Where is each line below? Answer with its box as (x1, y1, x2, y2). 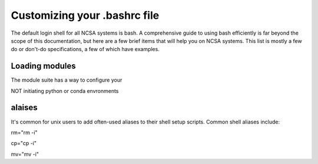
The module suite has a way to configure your (11, 76, 122, 83)
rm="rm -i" (11, 129, 38, 136)
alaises (11, 103, 38, 113)
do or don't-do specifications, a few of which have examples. (11, 46, 160, 53)
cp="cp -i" (11, 140, 37, 147)
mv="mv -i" (11, 150, 39, 158)
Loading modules (11, 61, 76, 71)
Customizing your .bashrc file (11, 9, 160, 22)
